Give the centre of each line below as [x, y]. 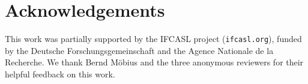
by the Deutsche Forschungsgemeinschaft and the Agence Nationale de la [139, 50]
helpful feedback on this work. [60, 73]
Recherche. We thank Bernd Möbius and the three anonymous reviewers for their [154, 62]
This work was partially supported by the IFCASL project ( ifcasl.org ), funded [153, 39]
